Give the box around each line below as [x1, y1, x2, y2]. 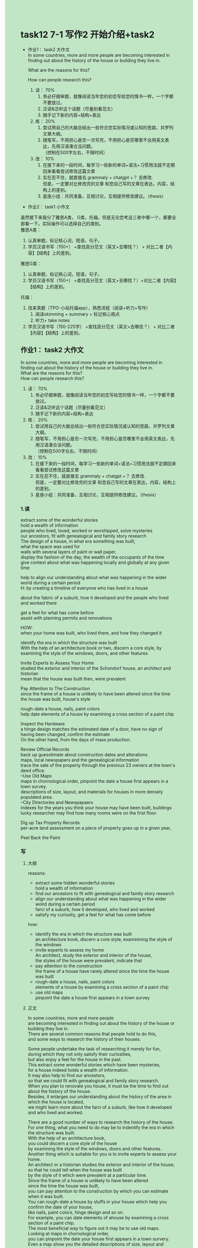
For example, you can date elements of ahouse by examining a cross [27, 1215, 169, 1221]
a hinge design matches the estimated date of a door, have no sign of [20, 726, 163, 732]
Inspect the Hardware [20, 721, 65, 727]
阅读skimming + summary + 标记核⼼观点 [35, 311, 120, 317]
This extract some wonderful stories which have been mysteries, [27, 1062, 161, 1068]
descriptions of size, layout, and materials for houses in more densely [20, 789, 163, 795]
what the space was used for [20, 544, 80, 550]
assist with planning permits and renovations [20, 615, 112, 621]
